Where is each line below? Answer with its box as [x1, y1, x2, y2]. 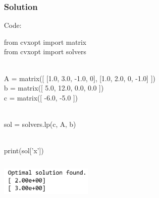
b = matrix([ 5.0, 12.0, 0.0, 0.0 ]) [4, 83, 104, 93]
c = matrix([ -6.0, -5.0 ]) [4, 92, 78, 102]
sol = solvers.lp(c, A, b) [4, 118, 76, 129]
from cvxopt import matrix [4, 36, 87, 47]
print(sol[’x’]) [4, 145, 44, 156]
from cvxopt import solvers [4, 46, 86, 57]
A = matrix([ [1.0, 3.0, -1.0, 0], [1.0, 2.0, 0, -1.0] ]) [4, 73, 156, 83]
